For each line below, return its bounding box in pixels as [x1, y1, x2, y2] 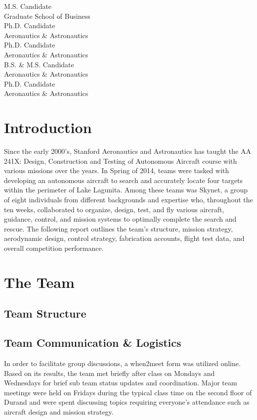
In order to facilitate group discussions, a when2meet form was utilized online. [4, 358, 241, 368]
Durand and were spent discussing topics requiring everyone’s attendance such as [4, 397, 250, 407]
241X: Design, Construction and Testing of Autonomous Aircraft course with [4, 155, 237, 166]
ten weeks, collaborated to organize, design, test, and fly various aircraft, [4, 204, 224, 214]
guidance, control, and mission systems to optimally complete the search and [4, 214, 237, 224]
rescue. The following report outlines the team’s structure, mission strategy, [4, 223, 233, 233]
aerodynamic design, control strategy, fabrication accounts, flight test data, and [4, 233, 245, 243]
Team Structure [4, 306, 86, 321]
